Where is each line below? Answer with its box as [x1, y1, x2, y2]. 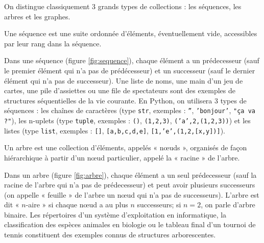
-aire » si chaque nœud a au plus [26, 199, 128, 210]
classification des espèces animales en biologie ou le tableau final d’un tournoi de [4, 219, 256, 230]
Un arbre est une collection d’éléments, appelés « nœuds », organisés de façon [4, 142, 247, 153]
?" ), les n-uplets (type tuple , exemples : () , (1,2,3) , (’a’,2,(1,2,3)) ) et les [4, 115, 251, 125]
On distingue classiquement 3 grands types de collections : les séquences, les [4, 1, 242, 11]
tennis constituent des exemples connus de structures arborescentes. [4, 229, 216, 240]
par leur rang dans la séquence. [4, 38, 102, 48]
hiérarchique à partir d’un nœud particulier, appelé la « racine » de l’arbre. [4, 152, 240, 163]
